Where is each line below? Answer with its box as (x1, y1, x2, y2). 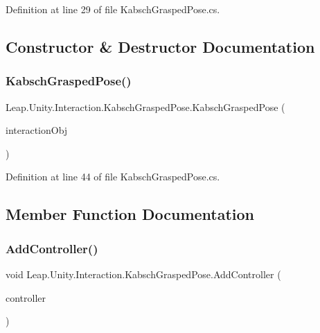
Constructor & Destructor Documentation (6, 35, 315, 57)
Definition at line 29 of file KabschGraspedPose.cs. (6, 2, 220, 16)
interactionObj (6, 123, 68, 137)
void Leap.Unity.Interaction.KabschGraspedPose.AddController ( (6, 266, 281, 281)
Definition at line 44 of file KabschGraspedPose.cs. (6, 169, 220, 184)
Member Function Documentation (6, 203, 255, 225)
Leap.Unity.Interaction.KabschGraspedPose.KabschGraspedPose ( (6, 99, 285, 114)
